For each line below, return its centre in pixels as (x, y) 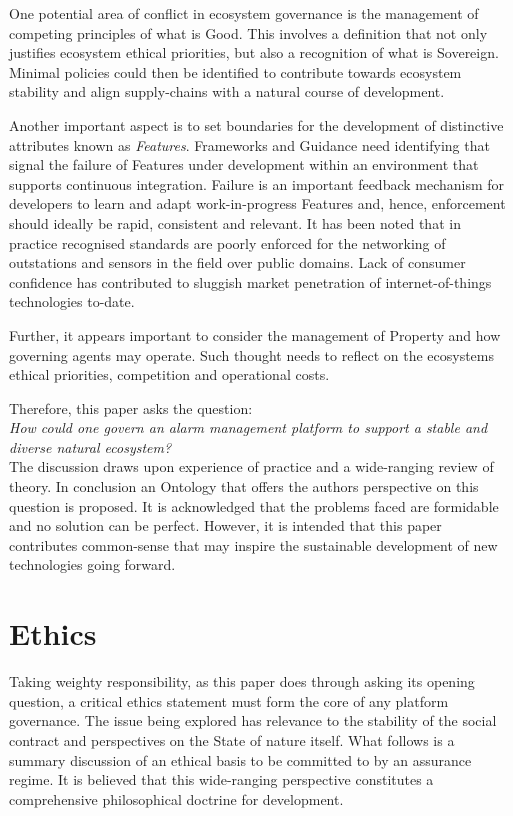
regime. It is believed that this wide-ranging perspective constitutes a (221, 779)
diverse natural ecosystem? (90, 446)
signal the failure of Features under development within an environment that (244, 164)
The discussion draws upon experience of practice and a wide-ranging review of (251, 466)
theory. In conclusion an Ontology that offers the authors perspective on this (244, 486)
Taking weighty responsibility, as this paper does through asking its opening (242, 681)
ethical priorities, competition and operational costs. (169, 374)
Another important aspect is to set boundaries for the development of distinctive (256, 124)
